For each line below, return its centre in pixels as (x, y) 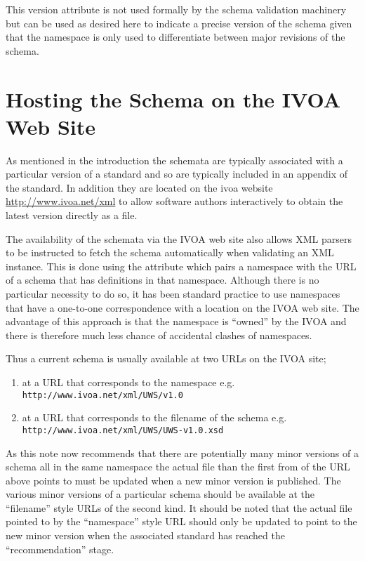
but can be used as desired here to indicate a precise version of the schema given (179, 23)
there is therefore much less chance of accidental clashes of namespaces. (159, 335)
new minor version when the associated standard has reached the (145, 535)
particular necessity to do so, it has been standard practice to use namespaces (173, 294)
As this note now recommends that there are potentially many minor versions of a (182, 453)
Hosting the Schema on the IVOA (173, 99)
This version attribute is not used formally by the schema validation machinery (176, 9)
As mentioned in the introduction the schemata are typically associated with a (174, 160)
